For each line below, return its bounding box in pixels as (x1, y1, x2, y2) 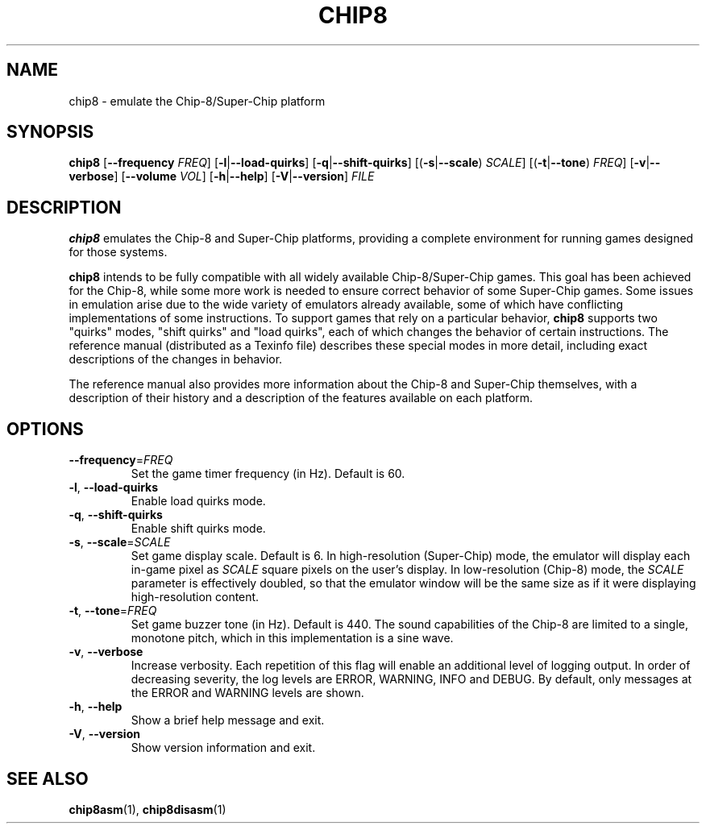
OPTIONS (6, 418, 84, 439)
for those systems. (69, 245, 168, 259)
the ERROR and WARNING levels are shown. (131, 686, 364, 700)
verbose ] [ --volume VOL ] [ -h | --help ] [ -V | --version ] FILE (69, 169, 375, 184)
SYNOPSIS (6, 122, 94, 143)
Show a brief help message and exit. (131, 713, 325, 728)
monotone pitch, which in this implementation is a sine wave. (131, 631, 454, 645)
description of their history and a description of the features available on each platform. (69, 391, 534, 405)
